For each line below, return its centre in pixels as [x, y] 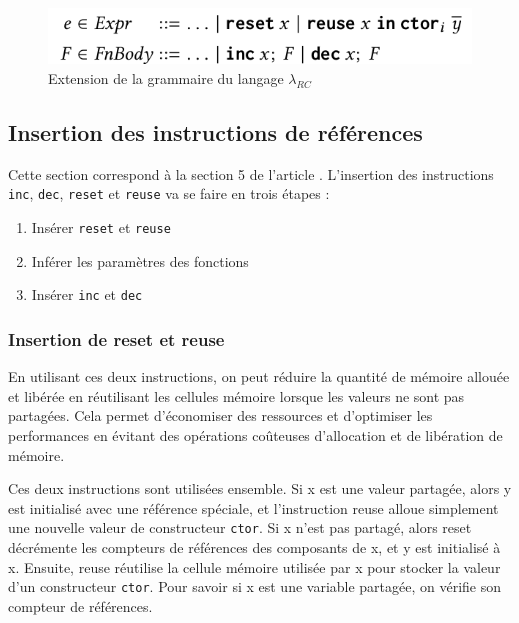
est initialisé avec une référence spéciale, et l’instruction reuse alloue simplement [253, 507]
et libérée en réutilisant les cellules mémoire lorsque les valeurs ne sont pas [236, 395]
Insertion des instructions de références [215, 131]
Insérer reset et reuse [101, 227]
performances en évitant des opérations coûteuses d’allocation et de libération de [255, 434]
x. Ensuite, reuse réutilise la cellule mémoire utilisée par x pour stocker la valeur [254, 566]
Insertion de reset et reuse [116, 338]
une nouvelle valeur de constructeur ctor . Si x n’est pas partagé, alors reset [240, 527]
